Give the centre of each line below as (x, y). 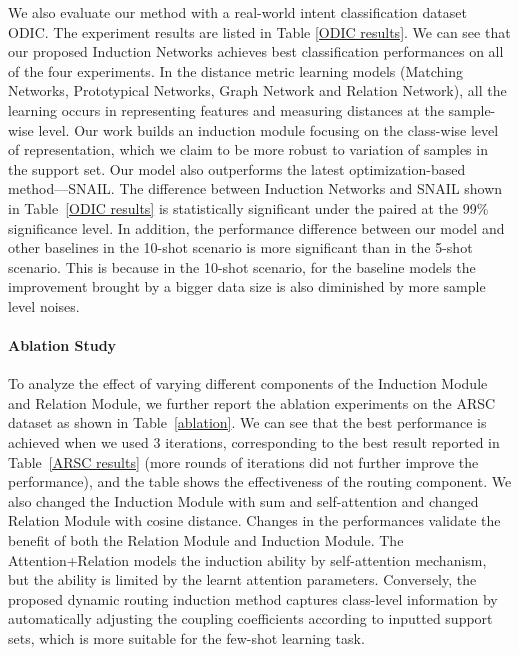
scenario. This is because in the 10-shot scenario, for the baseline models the (242, 266)
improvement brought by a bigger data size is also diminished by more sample (247, 286)
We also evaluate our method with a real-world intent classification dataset (237, 12)
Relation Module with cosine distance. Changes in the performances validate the (254, 520)
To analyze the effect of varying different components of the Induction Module (248, 383)
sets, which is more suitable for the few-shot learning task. (186, 638)
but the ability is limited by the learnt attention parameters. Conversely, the (242, 579)
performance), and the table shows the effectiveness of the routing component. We (260, 481)
